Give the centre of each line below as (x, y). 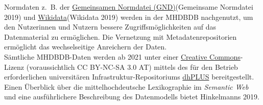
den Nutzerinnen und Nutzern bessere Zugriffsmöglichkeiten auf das (110, 27)
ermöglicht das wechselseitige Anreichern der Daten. (86, 47)
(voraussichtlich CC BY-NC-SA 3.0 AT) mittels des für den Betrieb (132, 67)
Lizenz (14, 67)
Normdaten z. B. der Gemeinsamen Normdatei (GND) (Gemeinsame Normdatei (129, 7)
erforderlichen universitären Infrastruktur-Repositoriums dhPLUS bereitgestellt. (129, 77)
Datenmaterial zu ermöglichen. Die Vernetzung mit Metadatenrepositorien (121, 36)
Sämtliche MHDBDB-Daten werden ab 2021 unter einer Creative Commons (122, 56)
